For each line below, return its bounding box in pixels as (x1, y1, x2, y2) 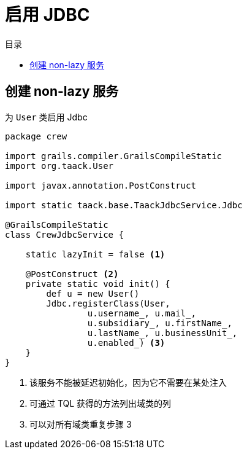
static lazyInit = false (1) (25, 249, 165, 259)
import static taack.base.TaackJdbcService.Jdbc (5, 200, 243, 210)
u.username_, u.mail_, (87, 308, 196, 318)
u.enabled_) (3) (87, 337, 165, 348)
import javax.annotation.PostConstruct (5, 180, 196, 190)
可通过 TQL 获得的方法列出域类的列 (29, 397, 172, 409)
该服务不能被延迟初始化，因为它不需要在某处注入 (29, 377, 227, 388)
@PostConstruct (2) (25, 268, 119, 279)
